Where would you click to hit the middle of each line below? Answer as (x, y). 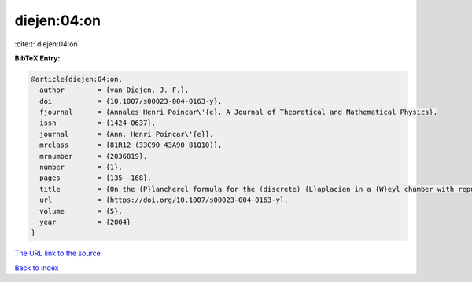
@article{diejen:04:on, (77, 79)
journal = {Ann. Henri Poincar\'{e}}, (127, 134)
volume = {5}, (81, 211)
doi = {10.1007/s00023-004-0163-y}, (131, 101)
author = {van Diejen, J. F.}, (114, 90)
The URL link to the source (58, 253)
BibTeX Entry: (37, 58)
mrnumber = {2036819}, (94, 156)
